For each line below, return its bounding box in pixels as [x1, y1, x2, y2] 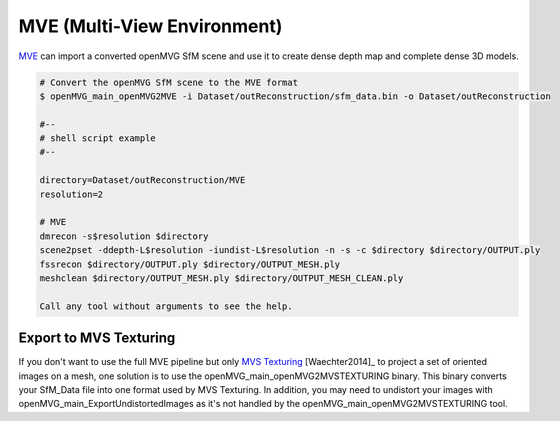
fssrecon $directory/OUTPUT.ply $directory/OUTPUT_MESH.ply [39, 258, 341, 270]
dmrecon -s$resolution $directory [39, 230, 209, 242]
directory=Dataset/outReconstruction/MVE [39, 175, 246, 186]
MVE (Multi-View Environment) [18, 15, 283, 37]
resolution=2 [39, 188, 104, 200]
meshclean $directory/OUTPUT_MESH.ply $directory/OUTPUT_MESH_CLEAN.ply [39, 273, 404, 284]
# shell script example [39, 133, 157, 144]
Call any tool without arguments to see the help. [39, 300, 294, 312]
